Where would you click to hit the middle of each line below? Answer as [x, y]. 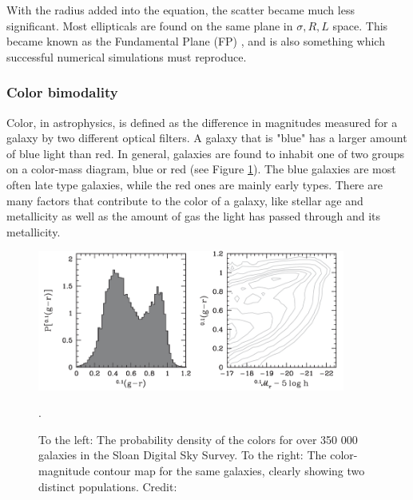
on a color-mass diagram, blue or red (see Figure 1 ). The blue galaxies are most [201, 169]
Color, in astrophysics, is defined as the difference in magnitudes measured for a [202, 122]
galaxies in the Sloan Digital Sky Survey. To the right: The [183, 455]
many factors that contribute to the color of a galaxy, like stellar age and [185, 200]
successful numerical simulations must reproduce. [127, 56]
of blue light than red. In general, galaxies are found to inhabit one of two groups [206, 153]
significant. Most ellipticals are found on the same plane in [150, 25]
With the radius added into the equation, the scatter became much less [181, 10]
